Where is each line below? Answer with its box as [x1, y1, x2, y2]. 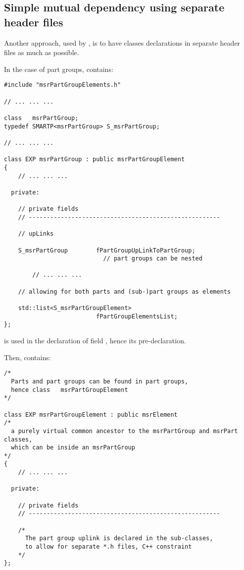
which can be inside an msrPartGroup [11, 444, 135, 451]
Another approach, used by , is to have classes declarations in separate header [4, 37, 241, 48]
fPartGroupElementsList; [96, 313, 178, 320]
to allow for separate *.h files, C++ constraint [25, 543, 192, 551]
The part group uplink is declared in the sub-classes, [25, 535, 213, 542]
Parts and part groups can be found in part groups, [11, 378, 189, 385]
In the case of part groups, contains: [4, 63, 113, 74]
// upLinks [18, 230, 54, 238]
